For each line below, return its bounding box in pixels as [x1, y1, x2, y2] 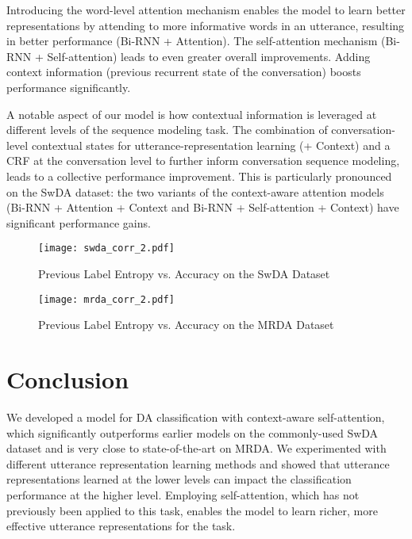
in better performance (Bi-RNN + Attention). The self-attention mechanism [6, 32, 378, 49]
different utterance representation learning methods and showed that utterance [6, 455, 390, 472]
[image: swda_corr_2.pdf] [38, 243, 175, 254]
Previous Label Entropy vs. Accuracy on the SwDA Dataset [38, 265, 330, 281]
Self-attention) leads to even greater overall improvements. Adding [47, 48, 371, 64]
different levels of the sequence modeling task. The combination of [6, 121, 328, 138]
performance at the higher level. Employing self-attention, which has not [6, 486, 360, 503]
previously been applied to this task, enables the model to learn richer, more [6, 502, 378, 518]
